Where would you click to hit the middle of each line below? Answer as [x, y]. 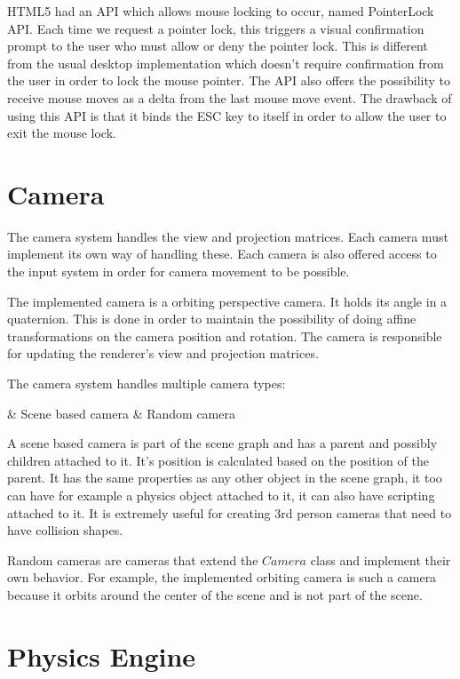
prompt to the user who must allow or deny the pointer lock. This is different [218, 46]
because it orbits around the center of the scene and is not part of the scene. [215, 594]
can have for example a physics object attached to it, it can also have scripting [221, 495]
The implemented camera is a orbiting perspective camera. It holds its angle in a [227, 301]
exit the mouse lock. [62, 133]
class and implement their [381, 559]
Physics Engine [102, 655]
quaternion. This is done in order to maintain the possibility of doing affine [212, 319]
